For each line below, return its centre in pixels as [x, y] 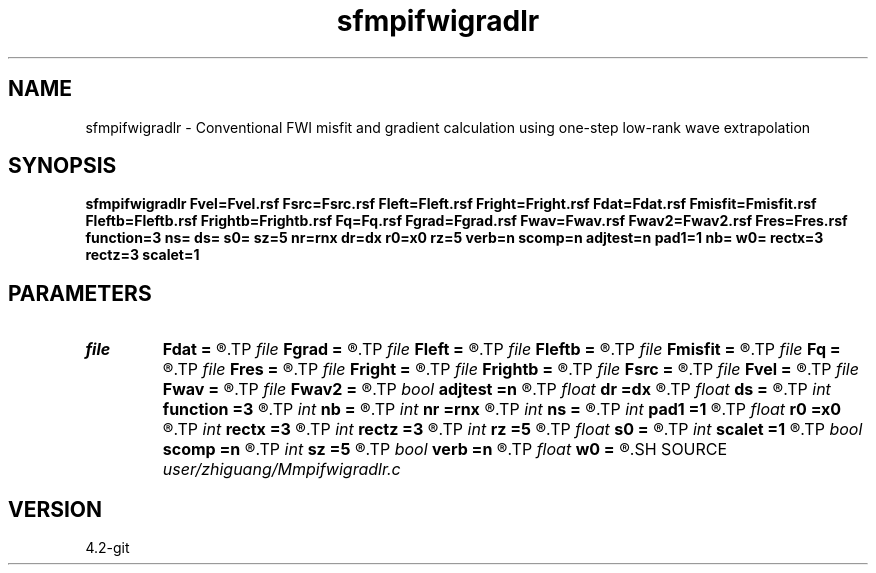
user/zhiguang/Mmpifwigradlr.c [281, 469]
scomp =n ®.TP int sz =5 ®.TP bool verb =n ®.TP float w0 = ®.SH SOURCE [445, 449]
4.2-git [107, 548]
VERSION [55, 509]
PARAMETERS [80, 293]
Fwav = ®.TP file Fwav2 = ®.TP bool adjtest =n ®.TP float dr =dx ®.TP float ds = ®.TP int [496, 389]
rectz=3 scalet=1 [142, 255]
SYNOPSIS [62, 166]
